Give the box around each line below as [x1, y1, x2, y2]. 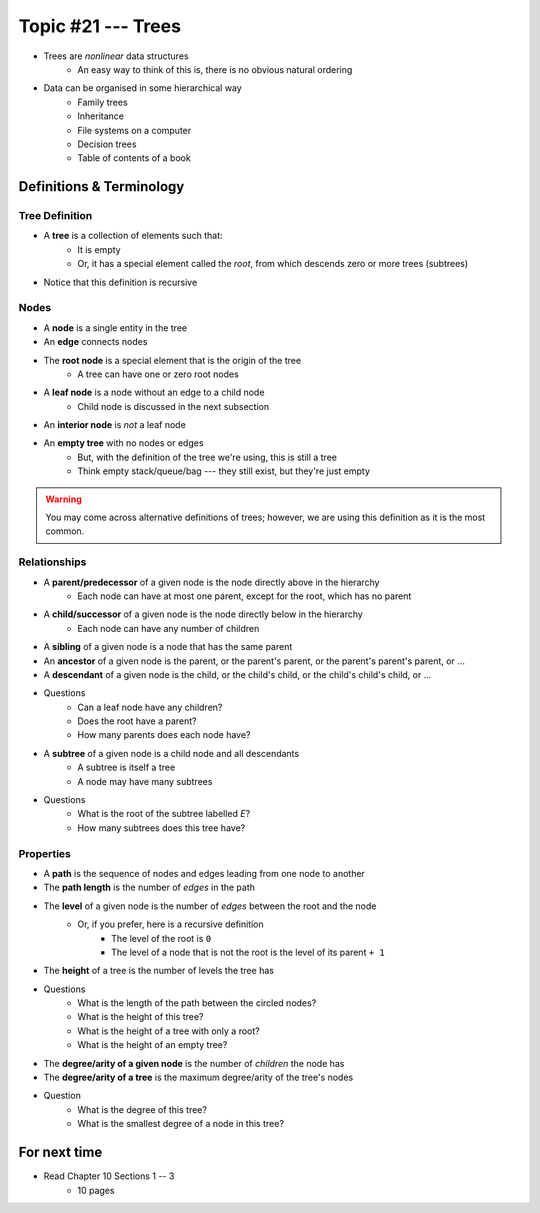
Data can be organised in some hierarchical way [43, 82, 242, 94]
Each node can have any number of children [77, 622, 260, 634]
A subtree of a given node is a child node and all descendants [43, 747, 300, 759]
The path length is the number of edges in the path [43, 881, 255, 894]
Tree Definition [18, 209, 93, 223]
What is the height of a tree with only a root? [77, 1025, 260, 1037]
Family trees [77, 96, 129, 108]
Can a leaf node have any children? [77, 701, 223, 713]
